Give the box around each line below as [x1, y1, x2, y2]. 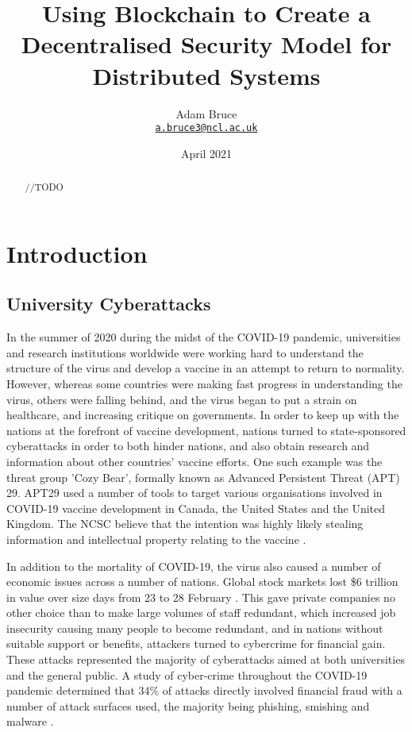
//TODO [25, 180, 64, 194]
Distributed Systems [92, 59, 321, 91]
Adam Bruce [175, 105, 237, 121]
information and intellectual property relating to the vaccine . [6, 530, 306, 547]
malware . [6, 713, 54, 730]
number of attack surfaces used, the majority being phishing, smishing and [6, 697, 370, 714]
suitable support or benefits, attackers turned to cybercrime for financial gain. [6, 635, 386, 652]
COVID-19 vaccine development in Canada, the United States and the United [6, 499, 386, 516]
